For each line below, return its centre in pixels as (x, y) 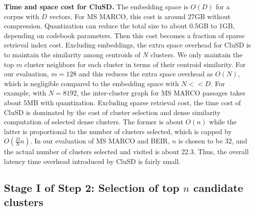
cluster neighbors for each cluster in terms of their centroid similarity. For (135, 64)
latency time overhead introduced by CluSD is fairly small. (92, 161)
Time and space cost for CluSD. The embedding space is (96, 6)
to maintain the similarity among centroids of (72, 54)
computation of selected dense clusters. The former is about (94, 122)
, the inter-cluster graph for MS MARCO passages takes (161, 93)
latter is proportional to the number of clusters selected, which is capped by (118, 131)
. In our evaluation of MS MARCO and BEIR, (100, 141)
